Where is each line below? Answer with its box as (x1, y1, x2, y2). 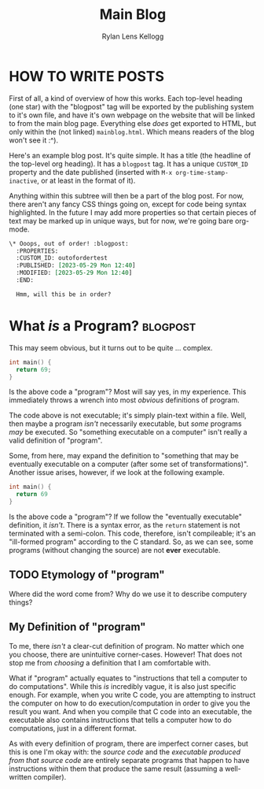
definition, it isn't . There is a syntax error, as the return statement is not (9, 520, 240, 529)
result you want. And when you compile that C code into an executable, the (9, 706, 252, 716)
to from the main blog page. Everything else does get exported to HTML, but (9, 118, 257, 128)
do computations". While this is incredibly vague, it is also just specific (9, 681, 236, 691)
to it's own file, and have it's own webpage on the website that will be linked (9, 110, 255, 120)
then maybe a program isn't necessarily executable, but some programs (9, 419, 242, 428)
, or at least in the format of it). (37, 176, 136, 185)
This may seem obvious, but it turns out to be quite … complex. (9, 343, 213, 352)
